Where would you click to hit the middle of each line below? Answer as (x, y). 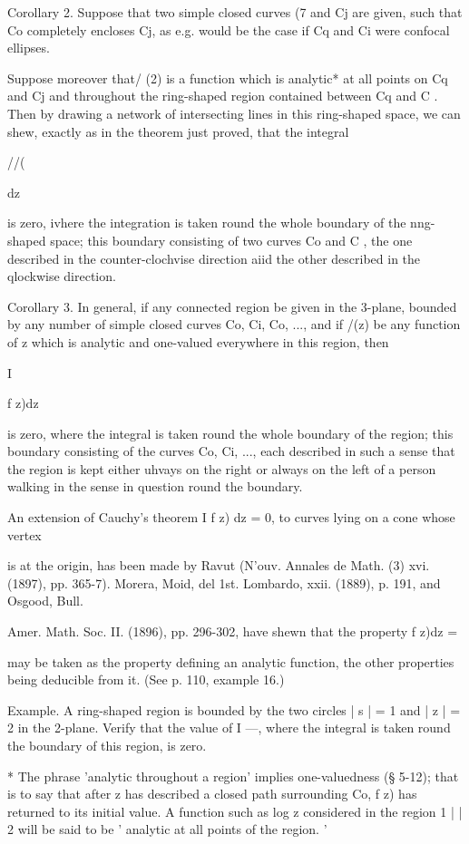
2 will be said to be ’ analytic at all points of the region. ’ (167, 829)
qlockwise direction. (62, 276)
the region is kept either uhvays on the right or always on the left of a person (222, 468)
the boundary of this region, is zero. (107, 745)
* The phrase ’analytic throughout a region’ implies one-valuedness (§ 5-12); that (233, 776)
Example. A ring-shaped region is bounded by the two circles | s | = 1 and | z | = (234, 709)
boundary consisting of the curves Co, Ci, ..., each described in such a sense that (231, 451)
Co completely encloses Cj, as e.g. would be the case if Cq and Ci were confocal (229, 29)
